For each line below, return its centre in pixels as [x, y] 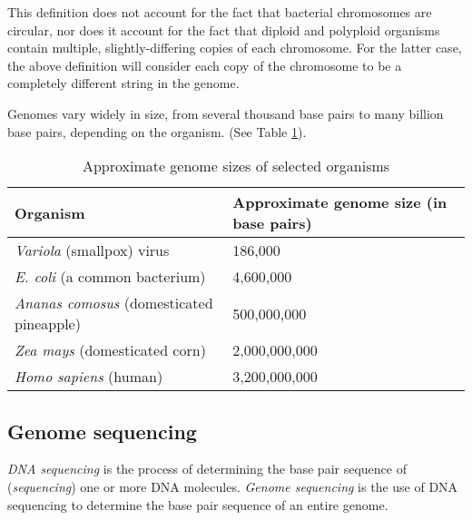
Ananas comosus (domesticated [114, 303]
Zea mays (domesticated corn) [110, 350]
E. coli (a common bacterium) [110, 277]
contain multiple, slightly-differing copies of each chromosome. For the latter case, [235, 48]
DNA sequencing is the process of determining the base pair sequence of [207, 469]
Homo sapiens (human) [89, 377]
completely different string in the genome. [123, 83]
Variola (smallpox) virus [92, 250]
